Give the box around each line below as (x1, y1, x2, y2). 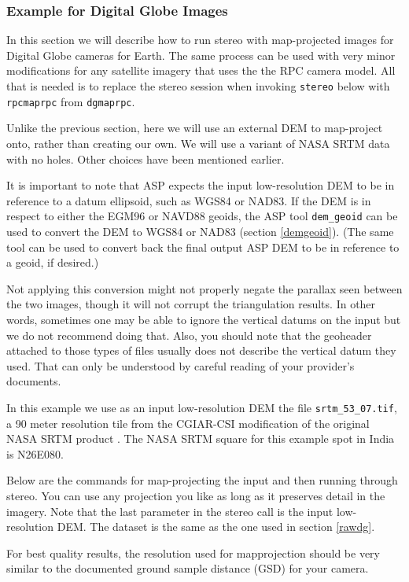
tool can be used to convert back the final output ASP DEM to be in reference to (6, 238, 400, 255)
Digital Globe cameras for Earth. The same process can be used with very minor (6, 46, 396, 63)
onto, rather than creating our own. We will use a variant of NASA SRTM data (6, 134, 390, 151)
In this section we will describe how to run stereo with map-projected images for (6, 31, 394, 48)
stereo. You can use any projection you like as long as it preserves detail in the (6, 487, 385, 503)
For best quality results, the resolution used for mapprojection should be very (6, 544, 380, 561)
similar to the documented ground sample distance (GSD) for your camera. (6, 560, 369, 576)
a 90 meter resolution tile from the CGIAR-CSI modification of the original (6, 414, 370, 431)
